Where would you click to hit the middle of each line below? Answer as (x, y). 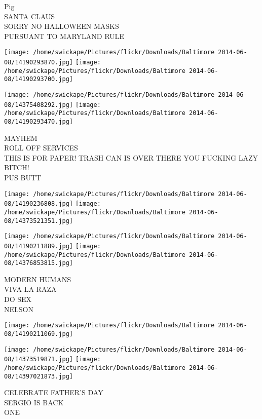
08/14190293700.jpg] (39, 79)
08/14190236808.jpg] (39, 204)
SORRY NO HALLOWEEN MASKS (62, 26)
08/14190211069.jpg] (39, 334)
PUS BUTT (23, 177)
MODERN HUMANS (38, 279)
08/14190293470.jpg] (39, 121)
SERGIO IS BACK (34, 402)
